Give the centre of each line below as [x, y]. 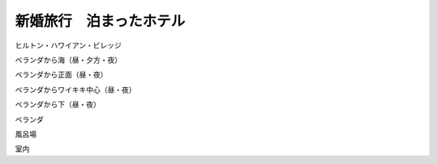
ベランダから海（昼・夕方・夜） [68, 60]
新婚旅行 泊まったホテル [100, 21]
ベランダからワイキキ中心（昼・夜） [75, 90]
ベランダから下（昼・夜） [58, 104]
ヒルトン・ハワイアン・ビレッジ [68, 45]
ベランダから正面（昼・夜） [61, 75]
